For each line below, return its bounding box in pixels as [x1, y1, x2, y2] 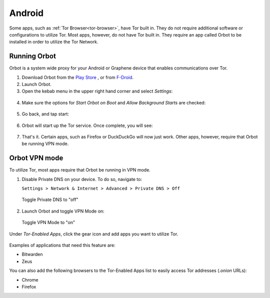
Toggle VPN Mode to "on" [21, 219, 75, 225]
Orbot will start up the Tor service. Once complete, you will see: [21, 122, 153, 128]
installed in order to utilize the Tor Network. [9, 39, 98, 45]
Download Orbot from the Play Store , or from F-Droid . [21, 74, 134, 80]
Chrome [21, 276, 38, 282]
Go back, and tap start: [21, 111, 69, 117]
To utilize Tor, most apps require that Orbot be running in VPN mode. [9, 167, 151, 173]
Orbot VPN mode [9, 154, 63, 162]
